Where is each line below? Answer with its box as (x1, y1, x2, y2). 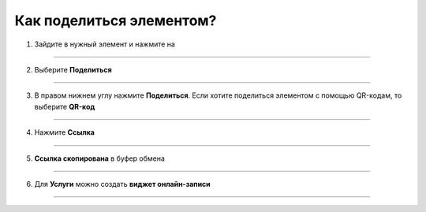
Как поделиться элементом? (14, 12, 217, 29)
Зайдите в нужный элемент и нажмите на (34, 39, 175, 49)
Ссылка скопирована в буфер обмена (34, 154, 166, 163)
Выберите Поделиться (34, 65, 112, 74)
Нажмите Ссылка (34, 128, 95, 137)
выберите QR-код (34, 102, 95, 111)
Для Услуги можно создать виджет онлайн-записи (34, 179, 211, 188)
